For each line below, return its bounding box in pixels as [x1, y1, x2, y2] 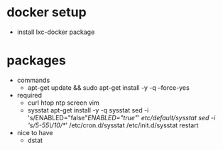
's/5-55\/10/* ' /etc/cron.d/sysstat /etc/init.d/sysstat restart [27, 121, 199, 129]
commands [16, 76, 50, 84]
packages [6, 52, 67, 69]
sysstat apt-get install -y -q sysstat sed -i [27, 105, 149, 114]
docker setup [6, 4, 87, 21]
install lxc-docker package [16, 28, 95, 36]
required [16, 91, 43, 99]
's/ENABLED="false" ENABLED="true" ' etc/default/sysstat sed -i [27, 113, 216, 122]
